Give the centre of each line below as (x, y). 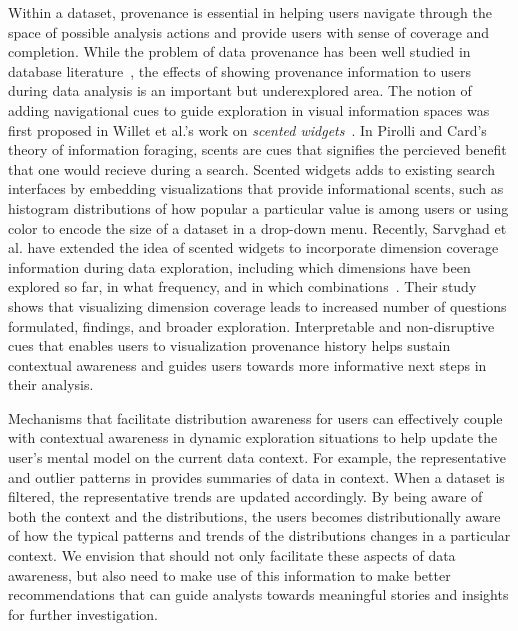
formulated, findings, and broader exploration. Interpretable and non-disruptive (251, 325)
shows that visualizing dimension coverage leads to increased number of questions (257, 305)
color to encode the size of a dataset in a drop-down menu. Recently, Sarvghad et (257, 227)
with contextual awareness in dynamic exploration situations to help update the (253, 437)
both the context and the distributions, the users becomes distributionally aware (254, 515)
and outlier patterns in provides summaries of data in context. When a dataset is (256, 476)
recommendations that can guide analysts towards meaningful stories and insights (258, 594)
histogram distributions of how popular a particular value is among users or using (258, 207)
